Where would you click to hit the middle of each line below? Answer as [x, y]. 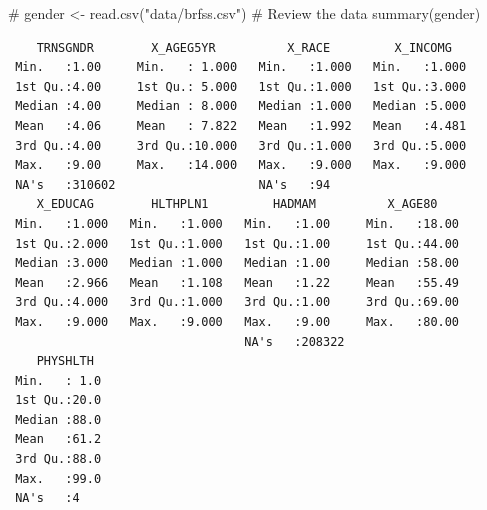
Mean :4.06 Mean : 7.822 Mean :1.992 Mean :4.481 [241, 125]
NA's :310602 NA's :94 [173, 184]
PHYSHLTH [65, 361]
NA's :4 [47, 498]
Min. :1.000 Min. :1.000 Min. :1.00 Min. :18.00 [237, 223]
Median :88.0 [58, 419]
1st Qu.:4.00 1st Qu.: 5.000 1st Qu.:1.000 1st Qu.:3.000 [241, 86]
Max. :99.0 [58, 478]
